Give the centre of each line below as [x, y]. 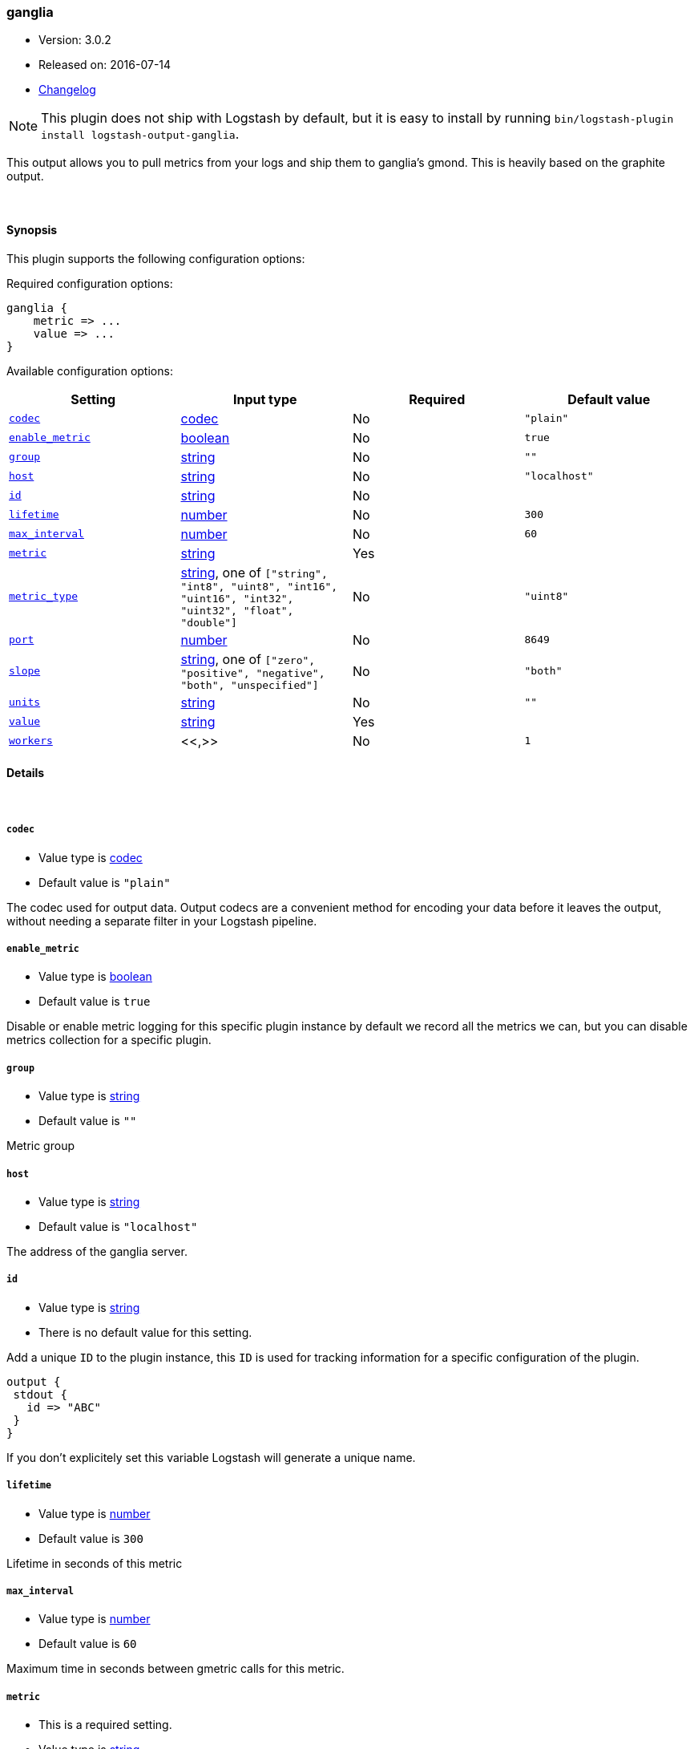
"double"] [209, 622]
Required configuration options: [90, 283]
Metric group [40, 1146]
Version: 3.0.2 [75, 40]
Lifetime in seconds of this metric [95, 1563]
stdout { [40, 1394]
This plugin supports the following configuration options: [156, 258]
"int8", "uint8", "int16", [259, 586]
